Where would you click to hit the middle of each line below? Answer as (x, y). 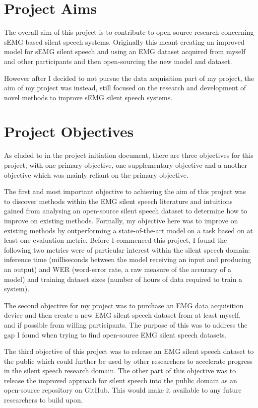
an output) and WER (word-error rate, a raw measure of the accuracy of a (118, 269)
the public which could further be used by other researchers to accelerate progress (128, 361)
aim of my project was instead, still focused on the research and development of (125, 88)
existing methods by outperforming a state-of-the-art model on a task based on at (129, 230)
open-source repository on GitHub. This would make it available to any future (123, 390)
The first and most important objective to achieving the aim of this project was (125, 191)
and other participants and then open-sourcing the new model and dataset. (118, 61)
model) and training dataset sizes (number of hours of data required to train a (123, 279)
